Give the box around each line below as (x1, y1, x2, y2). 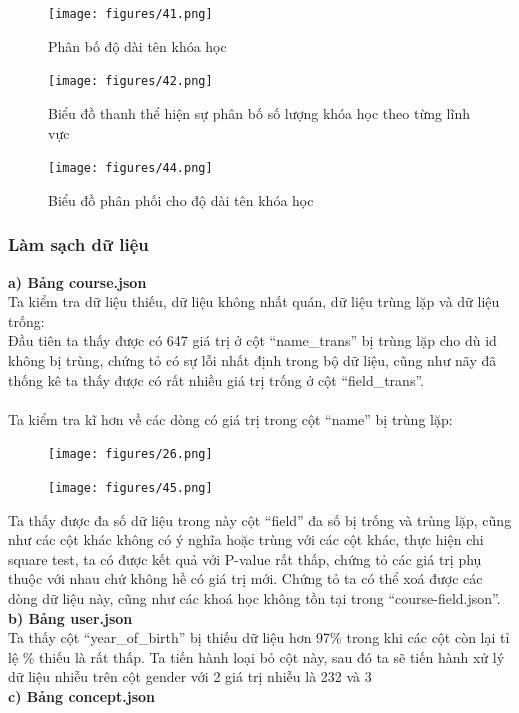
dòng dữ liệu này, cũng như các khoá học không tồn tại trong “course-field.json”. (8, 588, 501, 608)
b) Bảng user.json (8, 607, 133, 628)
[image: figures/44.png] (48, 161, 213, 176)
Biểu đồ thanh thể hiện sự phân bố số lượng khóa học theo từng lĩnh (48, 102, 470, 123)
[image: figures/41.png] (48, 7, 213, 21)
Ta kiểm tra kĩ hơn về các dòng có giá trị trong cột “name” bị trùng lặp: (8, 408, 453, 429)
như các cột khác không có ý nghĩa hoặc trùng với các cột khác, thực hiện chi (8, 529, 484, 550)
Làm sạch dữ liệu (8, 232, 149, 257)
